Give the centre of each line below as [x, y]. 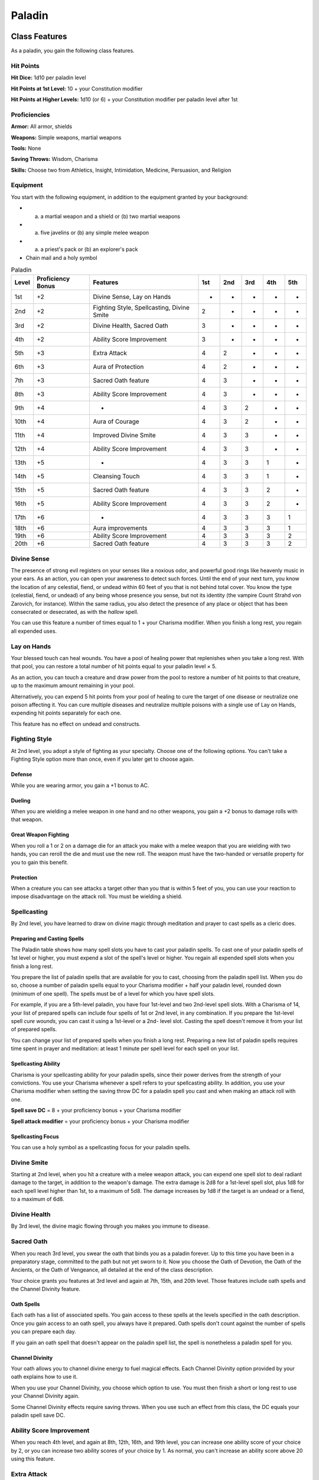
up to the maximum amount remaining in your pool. [73, 686]
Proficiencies [30, 114]
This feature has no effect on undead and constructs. [76, 724]
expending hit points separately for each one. [66, 713]
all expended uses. [34, 631]
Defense [22, 774]
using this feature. [33, 1459]
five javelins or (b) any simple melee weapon [95, 233]
